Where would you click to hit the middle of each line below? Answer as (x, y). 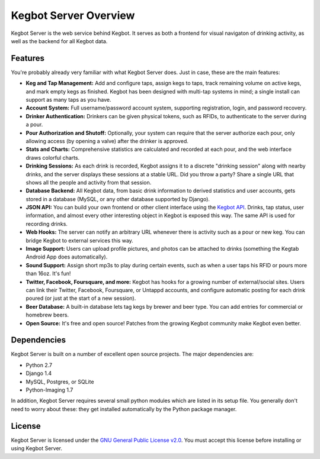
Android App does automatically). (67, 257)
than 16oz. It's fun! (48, 274)
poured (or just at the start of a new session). (81, 298)
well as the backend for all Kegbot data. (59, 41)
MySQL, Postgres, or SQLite (60, 382)
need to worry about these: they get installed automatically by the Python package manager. (124, 409)
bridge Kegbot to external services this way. (79, 240)
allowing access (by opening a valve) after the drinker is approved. (107, 141)
